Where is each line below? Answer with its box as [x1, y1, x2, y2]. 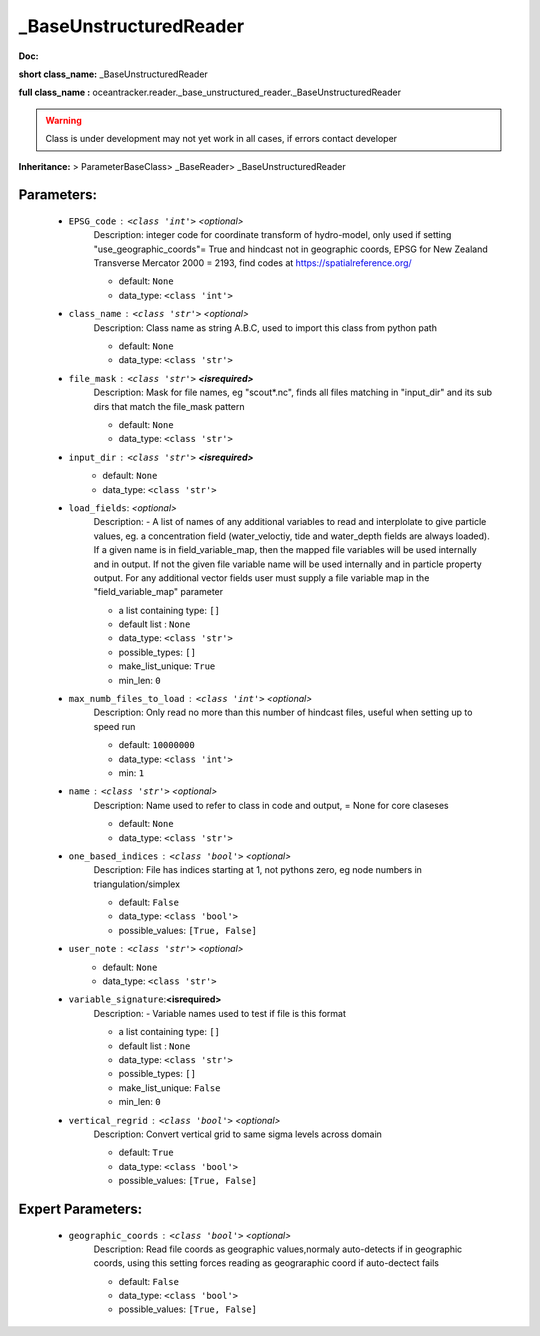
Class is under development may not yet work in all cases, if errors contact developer [45, 133, 398, 145]
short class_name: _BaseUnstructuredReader [18, 68, 209, 80]
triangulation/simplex [93, 878, 180, 890]
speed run [93, 720, 136, 732]
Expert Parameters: [18, 1200, 143, 1217]
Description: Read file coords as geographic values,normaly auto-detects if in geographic [93, 1243, 463, 1255]
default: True [118, 1146, 174, 1159]
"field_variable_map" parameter [93, 586, 224, 598]
